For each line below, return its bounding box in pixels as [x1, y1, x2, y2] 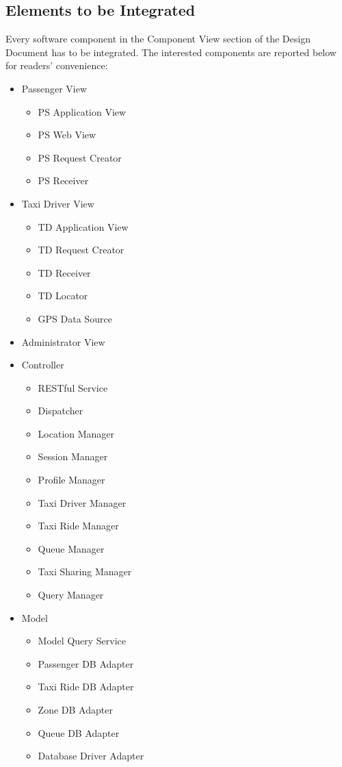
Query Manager [38, 588, 104, 602]
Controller [21, 357, 64, 372]
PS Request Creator [38, 150, 122, 164]
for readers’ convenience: [5, 58, 108, 73]
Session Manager [38, 449, 108, 464]
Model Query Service [38, 633, 127, 648]
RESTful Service [38, 380, 108, 394]
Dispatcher [38, 403, 83, 418]
